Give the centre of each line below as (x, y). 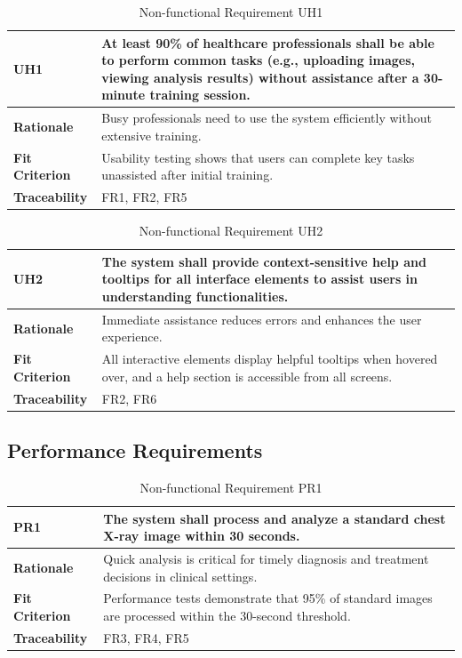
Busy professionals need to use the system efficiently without (267, 118)
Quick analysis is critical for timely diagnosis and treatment (266, 559)
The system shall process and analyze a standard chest (275, 518)
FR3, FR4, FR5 (146, 637)
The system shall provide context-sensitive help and (264, 261)
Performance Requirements (135, 450)
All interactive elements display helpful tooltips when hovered (270, 359)
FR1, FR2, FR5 (144, 197)
